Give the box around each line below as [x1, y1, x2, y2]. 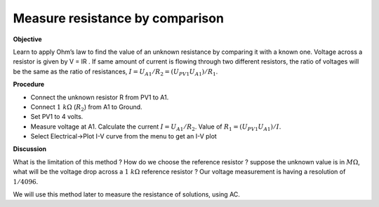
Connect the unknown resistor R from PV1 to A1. [30, 93, 169, 101]
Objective [13, 35, 42, 43]
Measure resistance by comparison [13, 10, 225, 26]
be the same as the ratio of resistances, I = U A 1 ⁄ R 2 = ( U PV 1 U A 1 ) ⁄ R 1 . [13, 67, 218, 77]
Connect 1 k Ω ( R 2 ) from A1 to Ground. [30, 102, 143, 113]
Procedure [13, 80, 45, 89]
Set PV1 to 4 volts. [30, 113, 84, 121]
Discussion [13, 145, 47, 153]
